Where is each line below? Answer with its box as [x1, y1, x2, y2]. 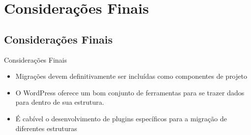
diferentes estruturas [15, 123, 77, 133]
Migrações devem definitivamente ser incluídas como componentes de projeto [15, 71, 247, 81]
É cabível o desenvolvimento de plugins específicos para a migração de [15, 113, 227, 123]
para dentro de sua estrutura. [15, 97, 104, 107]
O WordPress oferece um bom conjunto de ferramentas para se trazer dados [15, 87, 245, 97]
